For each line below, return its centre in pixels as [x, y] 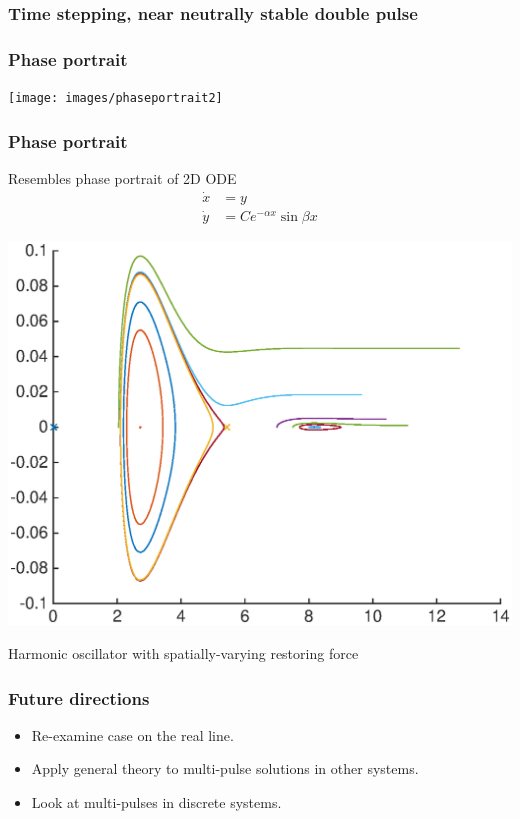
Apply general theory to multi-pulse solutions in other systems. [225, 768]
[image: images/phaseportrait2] [115, 98]
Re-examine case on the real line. [132, 734]
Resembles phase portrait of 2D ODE [122, 177]
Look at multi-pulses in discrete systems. [156, 802]
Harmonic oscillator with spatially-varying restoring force [183, 653]
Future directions [79, 697]
